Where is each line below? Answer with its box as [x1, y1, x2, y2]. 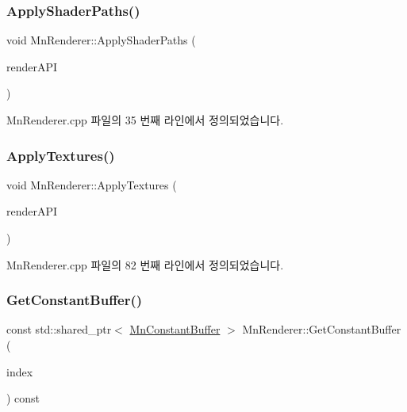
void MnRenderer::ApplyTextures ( [6, 176, 177, 193]
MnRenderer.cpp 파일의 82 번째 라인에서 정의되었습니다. [6, 256, 284, 273]
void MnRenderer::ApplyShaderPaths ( [6, 32, 196, 48]
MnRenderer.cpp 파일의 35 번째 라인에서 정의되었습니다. [6, 112, 284, 128]
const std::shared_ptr [6, 321, 112, 338]
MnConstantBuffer [129, 321, 221, 338]
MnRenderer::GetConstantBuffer [242, 321, 401, 338]
